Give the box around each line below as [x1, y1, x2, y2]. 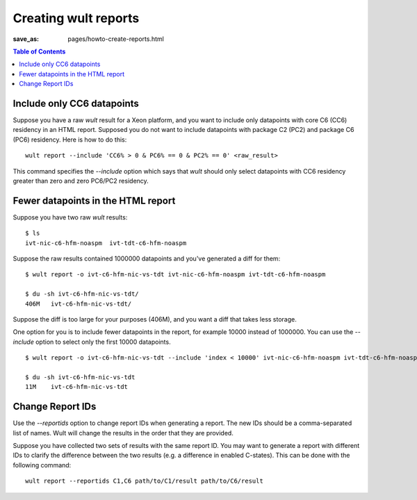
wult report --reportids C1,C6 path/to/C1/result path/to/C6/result [25, 477, 263, 485]
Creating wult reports [13, 10, 140, 26]
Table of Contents [13, 47, 66, 56]
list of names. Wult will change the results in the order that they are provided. [13, 428, 234, 437]
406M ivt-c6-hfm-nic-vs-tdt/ [25, 299, 132, 308]
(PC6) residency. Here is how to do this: [13, 135, 127, 144]
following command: [13, 460, 72, 469]
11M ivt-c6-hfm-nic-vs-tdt [25, 383, 129, 391]
